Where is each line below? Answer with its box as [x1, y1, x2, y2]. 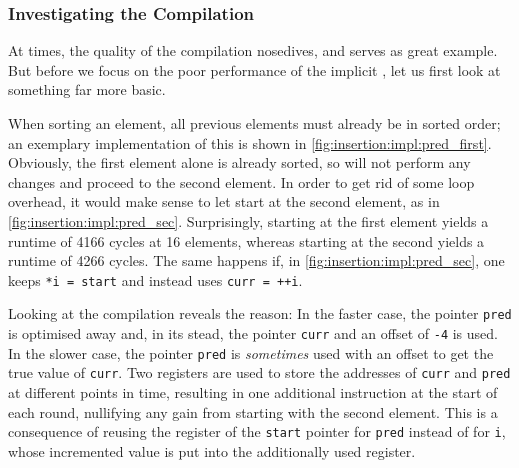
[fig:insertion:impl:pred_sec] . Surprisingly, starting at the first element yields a [8, 210, 489, 231]
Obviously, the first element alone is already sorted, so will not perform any [8, 152, 471, 173]
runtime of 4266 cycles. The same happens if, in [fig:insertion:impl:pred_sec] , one [8, 250, 505, 271]
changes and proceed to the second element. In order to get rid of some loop [8, 171, 475, 192]
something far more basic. [8, 79, 166, 100]
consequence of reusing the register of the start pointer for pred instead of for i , [8, 421, 506, 442]
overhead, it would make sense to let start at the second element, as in [8, 191, 440, 212]
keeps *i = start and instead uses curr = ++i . [8, 269, 303, 290]
